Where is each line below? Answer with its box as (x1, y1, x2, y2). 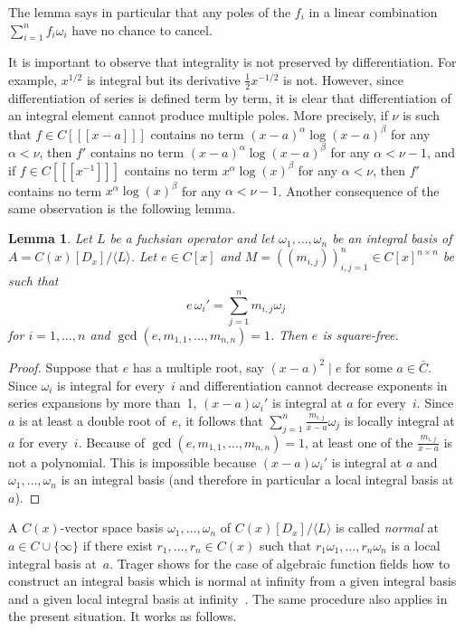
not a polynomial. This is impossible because (8, 452, 257, 471)
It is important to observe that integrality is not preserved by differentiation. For (8, 52, 457, 71)
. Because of (78, 432, 146, 451)
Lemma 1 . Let (8, 229, 92, 248)
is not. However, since (283, 70, 403, 89)
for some (346, 357, 393, 376)
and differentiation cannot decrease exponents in (179, 375, 448, 394)
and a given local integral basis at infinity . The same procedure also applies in (8, 589, 448, 607)
